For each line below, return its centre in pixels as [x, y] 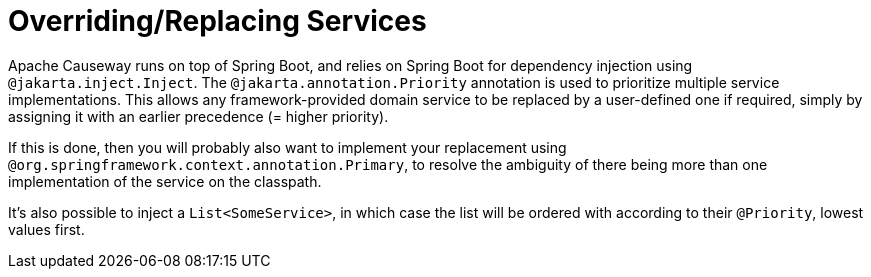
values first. [46, 229]
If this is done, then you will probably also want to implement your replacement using [287, 147]
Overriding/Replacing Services [217, 21]
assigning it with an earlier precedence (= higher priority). [198, 116]
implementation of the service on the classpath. [165, 181]
